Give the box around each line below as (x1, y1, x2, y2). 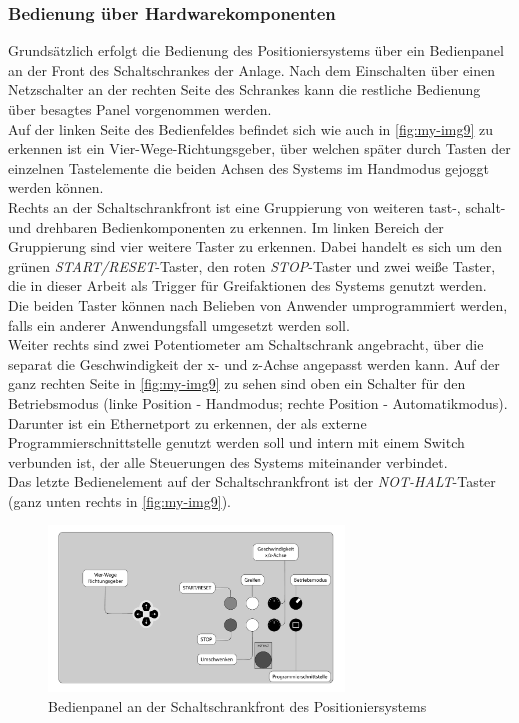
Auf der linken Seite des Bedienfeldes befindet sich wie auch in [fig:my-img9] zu (8, 118, 494, 139)
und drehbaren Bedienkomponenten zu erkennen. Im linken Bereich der (8, 216, 444, 237)
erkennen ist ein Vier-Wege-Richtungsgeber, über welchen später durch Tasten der (8, 138, 511, 159)
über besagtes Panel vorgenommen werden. (8, 99, 272, 119)
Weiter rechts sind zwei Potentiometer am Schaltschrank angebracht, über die (8, 334, 484, 355)
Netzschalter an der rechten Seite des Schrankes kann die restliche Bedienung (8, 79, 481, 100)
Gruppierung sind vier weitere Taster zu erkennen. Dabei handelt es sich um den (8, 236, 502, 257)
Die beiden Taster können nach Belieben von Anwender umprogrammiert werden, (8, 294, 508, 315)
